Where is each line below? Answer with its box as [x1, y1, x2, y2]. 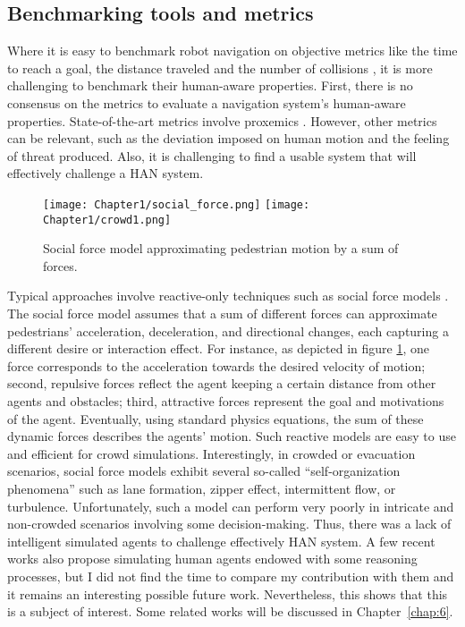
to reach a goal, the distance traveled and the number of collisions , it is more [7, 58, 433, 77]
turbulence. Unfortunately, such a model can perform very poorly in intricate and [7, 496, 454, 515]
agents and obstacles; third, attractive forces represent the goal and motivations [7, 392, 444, 411]
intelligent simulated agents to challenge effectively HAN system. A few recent [7, 531, 435, 550]
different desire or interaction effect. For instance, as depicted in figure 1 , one [7, 339, 429, 358]
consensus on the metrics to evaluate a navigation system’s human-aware [7, 93, 406, 112]
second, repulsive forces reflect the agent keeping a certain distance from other [7, 374, 436, 393]
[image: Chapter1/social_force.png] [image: [43, 198, 310, 211]
